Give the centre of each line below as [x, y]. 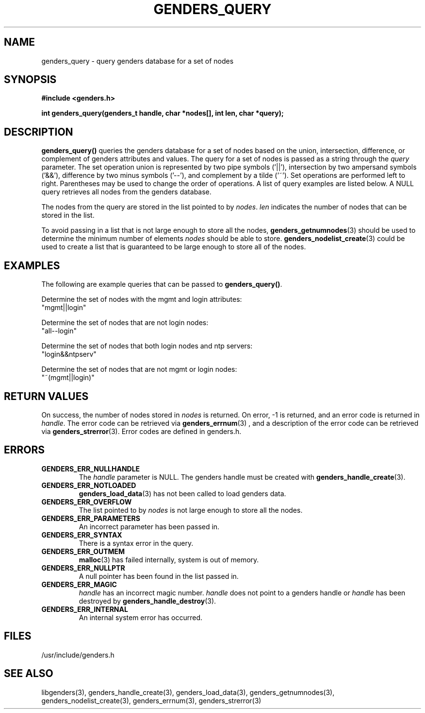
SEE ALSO [29, 674]
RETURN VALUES [46, 396]
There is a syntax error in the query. [136, 543]
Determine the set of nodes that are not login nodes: [125, 323]
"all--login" [59, 331]
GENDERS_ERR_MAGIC [79, 584]
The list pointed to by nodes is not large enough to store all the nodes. [191, 510]
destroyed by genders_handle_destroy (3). [147, 601]
